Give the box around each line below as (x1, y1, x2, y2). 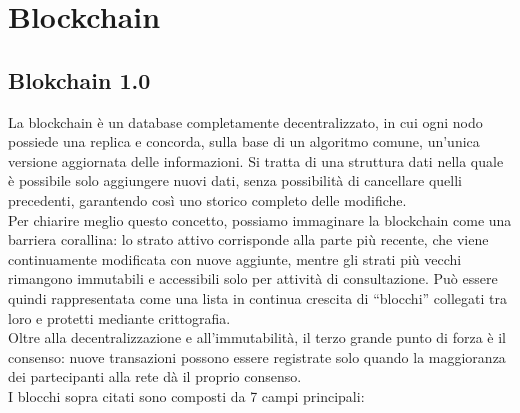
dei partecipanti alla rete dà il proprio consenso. (8, 366, 302, 387)
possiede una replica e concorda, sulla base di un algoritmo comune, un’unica (8, 131, 480, 152)
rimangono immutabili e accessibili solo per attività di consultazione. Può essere (8, 268, 498, 289)
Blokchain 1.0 (8, 64, 151, 95)
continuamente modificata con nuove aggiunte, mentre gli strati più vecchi (8, 248, 462, 269)
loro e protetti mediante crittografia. (8, 307, 231, 328)
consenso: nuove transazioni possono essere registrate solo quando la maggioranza (8, 346, 506, 367)
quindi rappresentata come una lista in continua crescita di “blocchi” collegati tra (8, 287, 507, 308)
